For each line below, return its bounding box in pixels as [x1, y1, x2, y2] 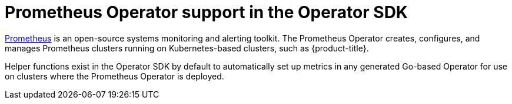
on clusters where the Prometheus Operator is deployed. [5, 71, 224, 81]
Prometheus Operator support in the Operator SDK [5, 2, 408, 22]
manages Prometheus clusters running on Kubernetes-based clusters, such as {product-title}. [5, 43, 369, 53]
